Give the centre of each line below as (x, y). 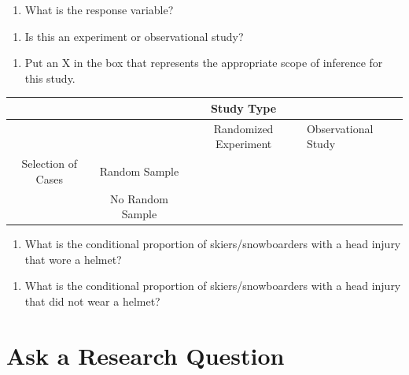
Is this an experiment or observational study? (134, 36)
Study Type (244, 108)
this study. (50, 78)
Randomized (243, 128)
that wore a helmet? (73, 259)
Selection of (49, 163)
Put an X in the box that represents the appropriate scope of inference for (204, 63)
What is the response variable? (99, 9)
